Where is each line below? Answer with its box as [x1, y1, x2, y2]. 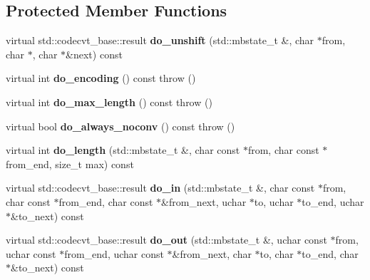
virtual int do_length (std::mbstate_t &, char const [6, 142, 240, 157]
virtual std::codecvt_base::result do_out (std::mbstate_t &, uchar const [6, 232, 327, 247]
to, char [259, 246, 294, 261]
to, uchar [254, 194, 294, 209]
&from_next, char [172, 246, 252, 261]
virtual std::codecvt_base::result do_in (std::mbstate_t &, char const [6, 180, 315, 195]
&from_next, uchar [161, 194, 247, 209]
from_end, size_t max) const [6, 156, 134, 171]
